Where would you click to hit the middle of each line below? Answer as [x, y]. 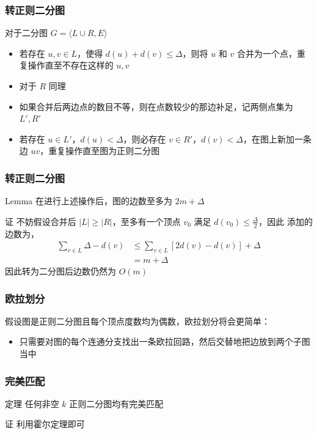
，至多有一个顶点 [146, 221]
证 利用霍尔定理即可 [45, 424]
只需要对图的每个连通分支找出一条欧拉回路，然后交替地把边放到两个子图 [165, 341]
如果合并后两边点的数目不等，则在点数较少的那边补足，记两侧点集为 [156, 106]
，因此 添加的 [286, 221]
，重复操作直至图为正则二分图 [100, 151]
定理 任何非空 [32, 403]
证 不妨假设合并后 [41, 221]
